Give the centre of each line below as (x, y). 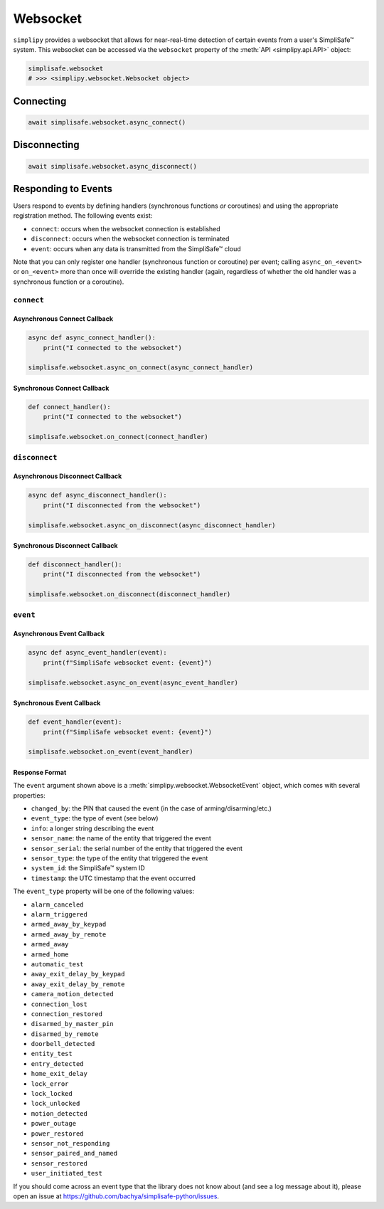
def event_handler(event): (75, 722)
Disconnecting (46, 145)
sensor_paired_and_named (74, 1153)
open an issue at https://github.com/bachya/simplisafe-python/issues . (116, 1196)
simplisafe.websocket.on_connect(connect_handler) (118, 437)
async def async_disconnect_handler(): (97, 495)
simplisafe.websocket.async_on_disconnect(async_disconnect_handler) (152, 525)
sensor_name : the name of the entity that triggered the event (121, 838)
